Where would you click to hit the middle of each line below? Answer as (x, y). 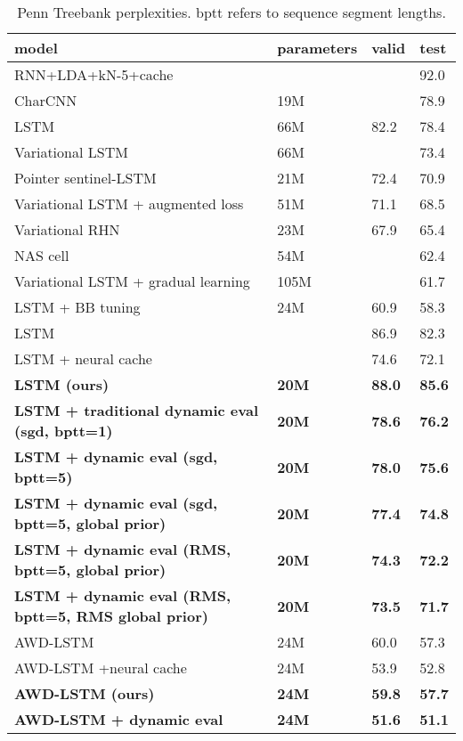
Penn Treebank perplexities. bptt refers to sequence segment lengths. (231, 12)
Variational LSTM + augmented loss (129, 204)
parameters (317, 48)
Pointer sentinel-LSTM (85, 178)
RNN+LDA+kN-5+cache (94, 74)
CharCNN (46, 100)
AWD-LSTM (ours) (85, 693)
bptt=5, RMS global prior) (111, 616)
